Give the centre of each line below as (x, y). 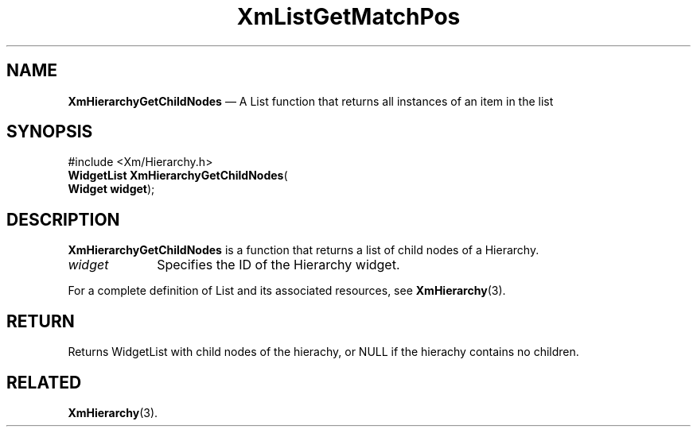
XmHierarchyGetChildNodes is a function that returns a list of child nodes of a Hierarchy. (304, 250)
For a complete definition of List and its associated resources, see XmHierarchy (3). (287, 291)
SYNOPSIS (50, 132)
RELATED (44, 382)
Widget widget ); (111, 189)
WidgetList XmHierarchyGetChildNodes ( (178, 176)
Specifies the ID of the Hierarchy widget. (278, 265)
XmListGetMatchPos (348, 17)
